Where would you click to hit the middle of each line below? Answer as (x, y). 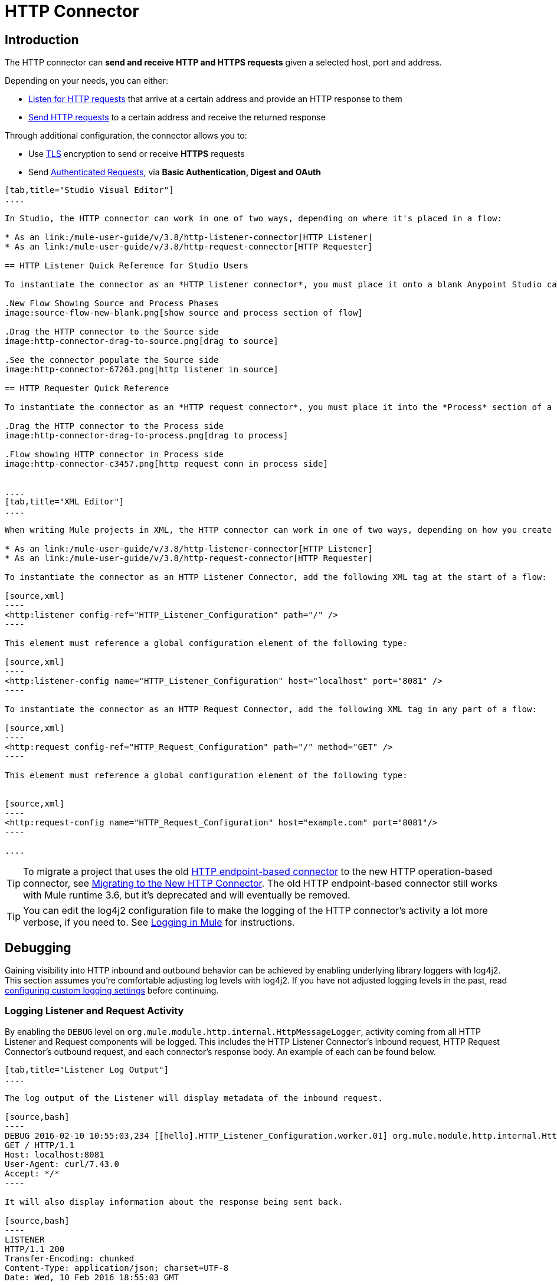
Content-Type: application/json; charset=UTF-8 (117, 1268)
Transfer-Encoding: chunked (70, 1258)
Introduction (42, 40)
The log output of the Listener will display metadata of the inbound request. (194, 1098)
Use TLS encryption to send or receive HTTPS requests (137, 154)
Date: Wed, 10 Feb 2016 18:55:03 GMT (92, 1277)
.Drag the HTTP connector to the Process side (114, 426)
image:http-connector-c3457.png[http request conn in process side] (166, 464)
